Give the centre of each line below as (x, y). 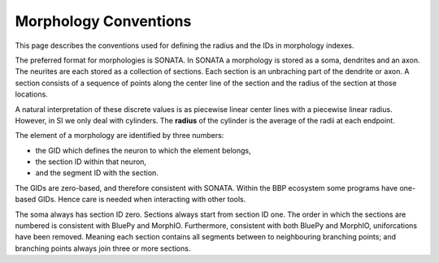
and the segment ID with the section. (97, 173)
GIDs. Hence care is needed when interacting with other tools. (142, 200)
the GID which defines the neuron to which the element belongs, (143, 150)
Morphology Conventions (103, 21)
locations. (31, 94)
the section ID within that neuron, (91, 162)
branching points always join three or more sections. (103, 248)
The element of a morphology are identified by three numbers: (120, 136)
